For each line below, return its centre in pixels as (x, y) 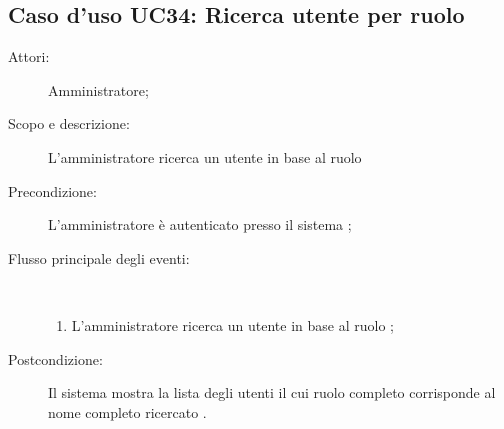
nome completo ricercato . (127, 411)
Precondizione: (52, 190)
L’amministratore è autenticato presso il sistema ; (200, 224)
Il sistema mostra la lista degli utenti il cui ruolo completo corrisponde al (272, 392)
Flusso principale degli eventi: (99, 257)
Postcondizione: (55, 358)
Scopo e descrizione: (69, 123)
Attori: (29, 56)
